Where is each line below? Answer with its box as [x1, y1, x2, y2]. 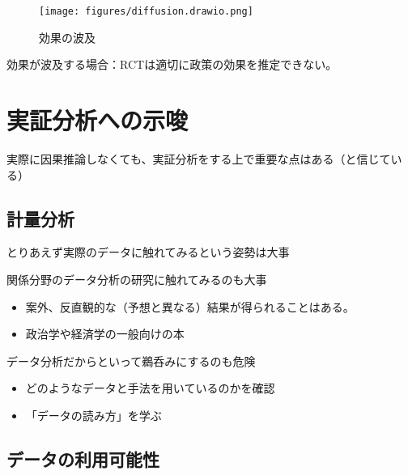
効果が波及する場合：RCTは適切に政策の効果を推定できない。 [6, 56, 338, 73]
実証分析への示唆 [6, 104, 189, 137]
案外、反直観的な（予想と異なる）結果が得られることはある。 [25, 298, 355, 315]
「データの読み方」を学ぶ [25, 406, 162, 423]
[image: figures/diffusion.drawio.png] [39, 6, 253, 17]
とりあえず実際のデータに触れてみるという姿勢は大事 [6, 244, 290, 261]
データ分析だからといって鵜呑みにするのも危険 [6, 352, 256, 369]
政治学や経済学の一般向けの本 [25, 325, 185, 342]
